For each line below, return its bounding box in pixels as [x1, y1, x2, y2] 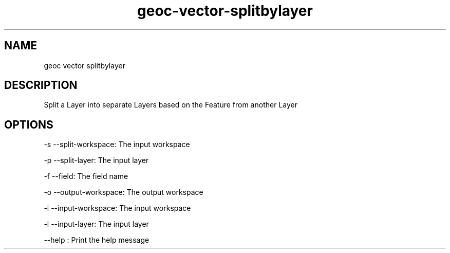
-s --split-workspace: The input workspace [44, 140, 190, 149]
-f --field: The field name [44, 172, 128, 181]
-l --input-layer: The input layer [44, 220, 149, 229]
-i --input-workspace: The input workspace [44, 204, 191, 213]
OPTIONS [4, 118, 53, 131]
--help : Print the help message [44, 236, 149, 245]
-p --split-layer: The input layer [44, 156, 149, 165]
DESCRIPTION [4, 79, 78, 92]
